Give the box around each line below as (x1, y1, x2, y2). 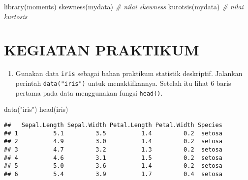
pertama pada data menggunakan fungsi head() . (15, 87, 163, 98)
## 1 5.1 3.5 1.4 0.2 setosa (4, 129, 222, 137)
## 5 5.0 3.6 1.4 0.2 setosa (4, 162, 222, 170)
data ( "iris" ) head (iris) (4, 104, 68, 114)
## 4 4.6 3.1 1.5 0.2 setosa (4, 154, 222, 161)
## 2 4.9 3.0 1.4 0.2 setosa (4, 138, 222, 145)
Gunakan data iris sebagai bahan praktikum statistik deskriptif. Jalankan (15, 68, 243, 78)
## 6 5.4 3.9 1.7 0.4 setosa (4, 170, 222, 178)
